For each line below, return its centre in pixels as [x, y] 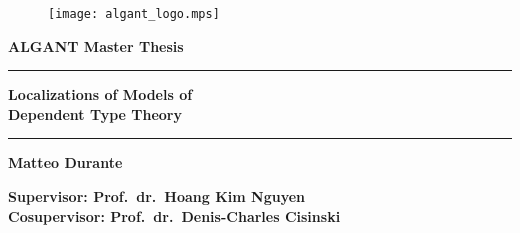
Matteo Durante [65, 162]
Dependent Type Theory [95, 113]
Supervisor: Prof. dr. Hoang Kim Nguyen [157, 196]
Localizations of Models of [100, 94]
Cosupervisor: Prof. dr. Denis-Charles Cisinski [174, 215]
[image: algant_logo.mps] [134, 14]
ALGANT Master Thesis [96, 45]
